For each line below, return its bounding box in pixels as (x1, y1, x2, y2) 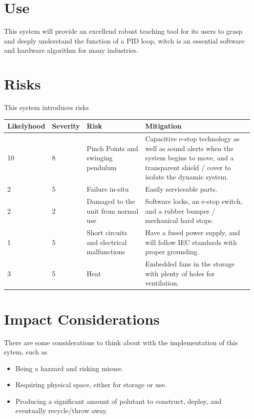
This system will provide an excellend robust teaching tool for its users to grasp (4, 26, 243, 36)
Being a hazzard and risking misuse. (15, 363, 124, 373)
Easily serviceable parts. (145, 184, 217, 194)
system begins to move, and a (145, 153, 234, 163)
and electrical (86, 237, 127, 247)
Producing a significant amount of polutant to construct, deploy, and (15, 396, 222, 406)
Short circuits (86, 227, 127, 238)
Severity (52, 121, 80, 131)
